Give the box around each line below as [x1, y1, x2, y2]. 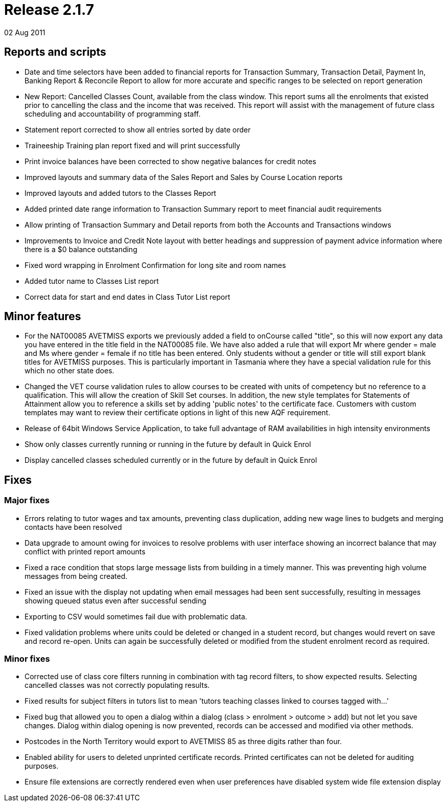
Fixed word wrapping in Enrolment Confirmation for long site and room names [25, 260, 286, 270]
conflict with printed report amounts [25, 547, 146, 556]
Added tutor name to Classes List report [25, 276, 159, 285]
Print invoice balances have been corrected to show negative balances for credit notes [25, 156, 316, 166]
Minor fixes [4, 654, 50, 664]
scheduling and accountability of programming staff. [25, 109, 201, 118]
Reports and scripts [4, 46, 106, 59]
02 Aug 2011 [4, 28, 45, 37]
